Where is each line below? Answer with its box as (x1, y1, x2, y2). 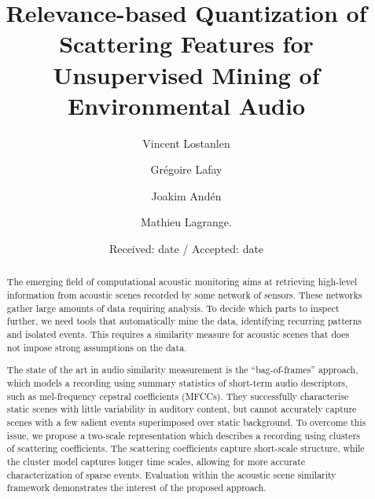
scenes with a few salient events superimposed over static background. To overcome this (6, 415, 366, 428)
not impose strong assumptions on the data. (6, 340, 187, 354)
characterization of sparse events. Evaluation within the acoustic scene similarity (6, 468, 336, 481)
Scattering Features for (59, 28, 314, 60)
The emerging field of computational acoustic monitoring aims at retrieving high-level (6, 275, 358, 288)
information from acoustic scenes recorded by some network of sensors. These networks (6, 288, 362, 302)
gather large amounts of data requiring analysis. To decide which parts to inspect (6, 301, 340, 314)
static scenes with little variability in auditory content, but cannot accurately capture (6, 402, 357, 416)
